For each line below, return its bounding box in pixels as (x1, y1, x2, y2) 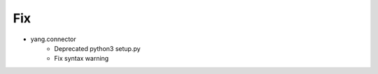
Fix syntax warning (54, 54, 109, 63)
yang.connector (30, 35, 76, 43)
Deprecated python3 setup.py (54, 44, 141, 52)
